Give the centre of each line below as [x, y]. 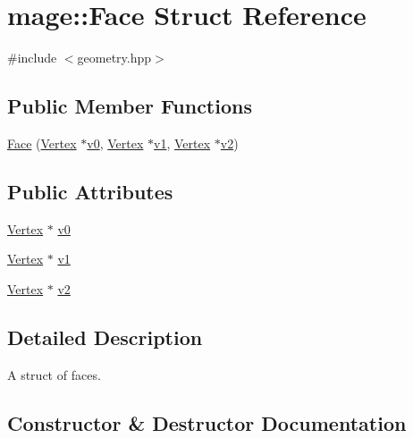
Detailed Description [105, 337]
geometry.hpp [114, 58]
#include [32, 58]
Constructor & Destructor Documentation [207, 422]
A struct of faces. [54, 374]
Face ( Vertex [42, 143]
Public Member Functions [130, 106]
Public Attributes [90, 191]
